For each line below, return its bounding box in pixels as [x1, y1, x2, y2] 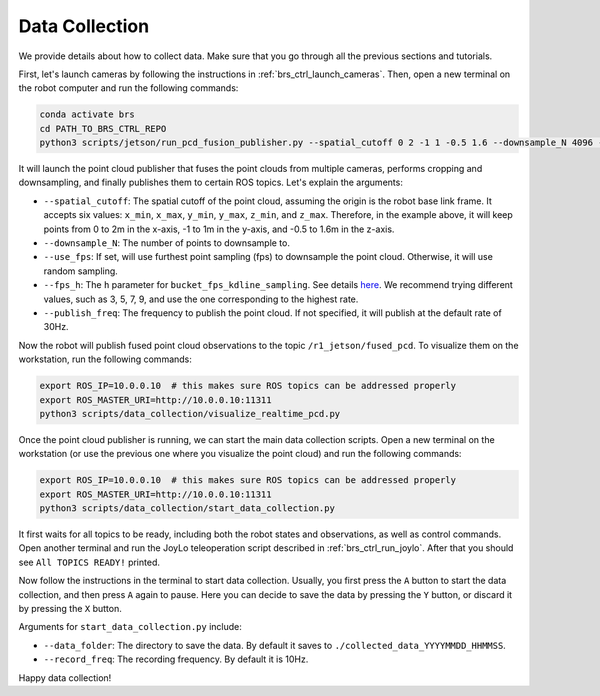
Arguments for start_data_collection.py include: [18, 621, 242, 633]
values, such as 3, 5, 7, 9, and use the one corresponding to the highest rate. [43, 293, 359, 305]
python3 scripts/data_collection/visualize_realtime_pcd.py [39, 408, 341, 419]
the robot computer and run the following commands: [18, 82, 239, 94]
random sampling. [43, 265, 119, 277]
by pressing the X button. [18, 603, 122, 614]
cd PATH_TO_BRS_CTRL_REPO [39, 123, 167, 134]
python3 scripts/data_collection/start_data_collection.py [39, 503, 335, 514]
